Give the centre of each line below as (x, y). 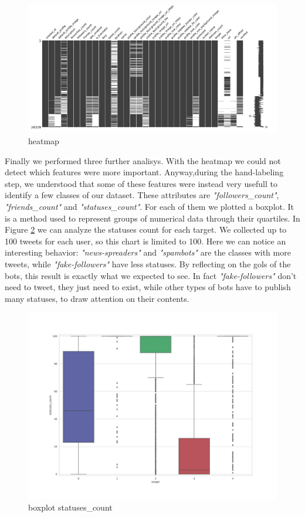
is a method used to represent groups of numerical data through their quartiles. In (152, 218)
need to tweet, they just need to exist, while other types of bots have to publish (148, 287)
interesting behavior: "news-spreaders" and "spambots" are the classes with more (148, 252)
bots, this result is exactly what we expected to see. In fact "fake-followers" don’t (151, 275)
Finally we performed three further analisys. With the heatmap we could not (143, 160)
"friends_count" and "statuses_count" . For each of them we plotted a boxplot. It (150, 206)
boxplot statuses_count (70, 507)
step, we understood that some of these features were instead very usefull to (141, 183)
